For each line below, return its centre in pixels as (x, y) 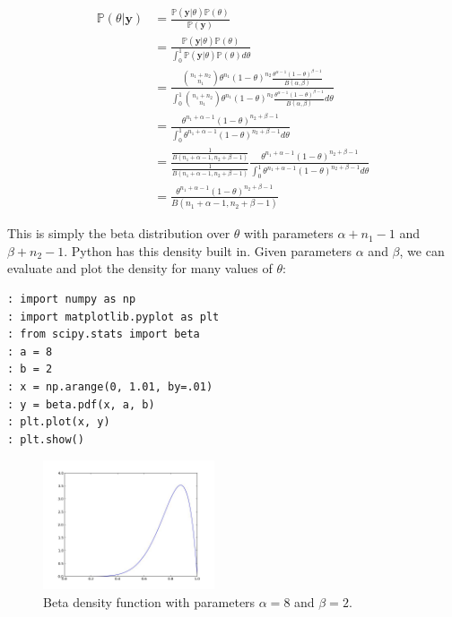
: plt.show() (46, 439)
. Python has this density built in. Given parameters (208, 250)
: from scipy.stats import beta (104, 334)
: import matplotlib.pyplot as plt (113, 317)
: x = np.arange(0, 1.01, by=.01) (110, 387)
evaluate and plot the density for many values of (140, 268)
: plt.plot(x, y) (59, 422)
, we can (422, 250)
